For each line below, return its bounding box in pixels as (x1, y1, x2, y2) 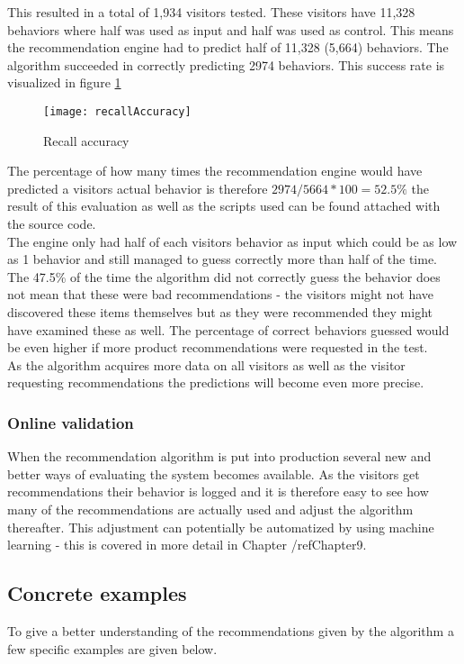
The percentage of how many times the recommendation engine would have (7, 161, 423, 180)
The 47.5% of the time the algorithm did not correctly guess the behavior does (7, 267, 441, 286)
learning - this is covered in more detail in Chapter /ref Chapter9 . (7, 535, 367, 554)
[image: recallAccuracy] (43, 105, 192, 118)
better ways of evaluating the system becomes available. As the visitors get (7, 464, 420, 483)
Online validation (7, 411, 134, 433)
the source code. (7, 214, 96, 232)
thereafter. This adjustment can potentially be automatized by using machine (7, 517, 434, 536)
